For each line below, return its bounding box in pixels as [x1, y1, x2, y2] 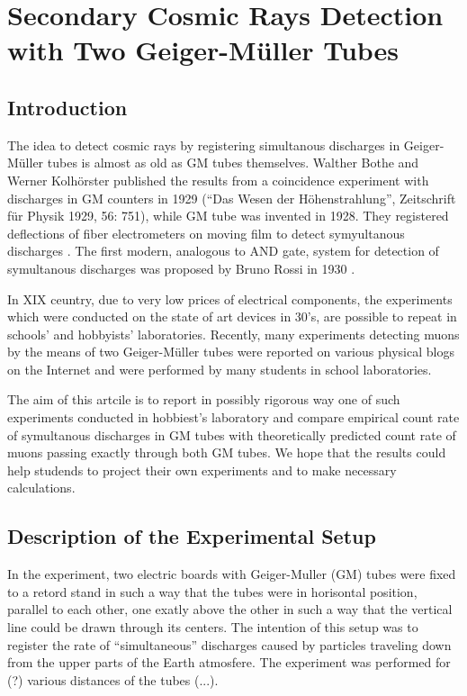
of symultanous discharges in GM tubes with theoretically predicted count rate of [7, 425, 456, 444]
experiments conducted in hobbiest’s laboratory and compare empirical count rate [7, 408, 460, 427]
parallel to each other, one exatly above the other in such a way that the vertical [7, 600, 453, 619]
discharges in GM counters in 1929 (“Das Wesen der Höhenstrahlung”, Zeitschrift [7, 188, 456, 207]
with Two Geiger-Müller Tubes [7, 32, 400, 68]
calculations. [7, 478, 76, 497]
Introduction [7, 93, 128, 121]
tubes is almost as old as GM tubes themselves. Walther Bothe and [47, 153, 419, 172]
